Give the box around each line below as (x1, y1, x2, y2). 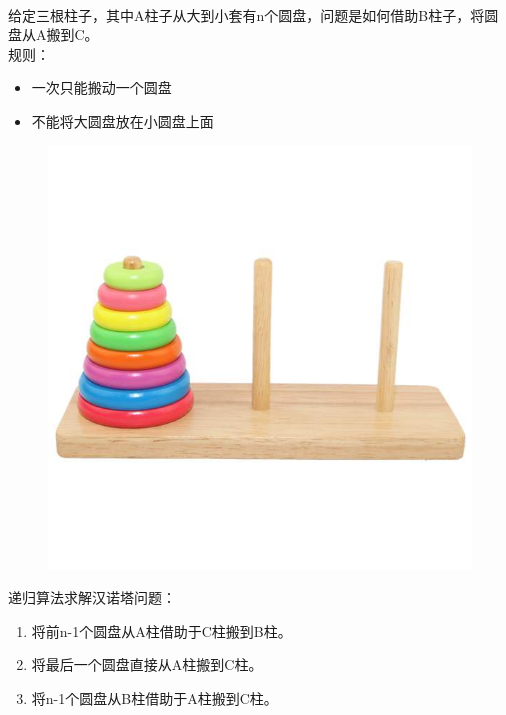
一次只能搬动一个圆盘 (31, 77, 172, 98)
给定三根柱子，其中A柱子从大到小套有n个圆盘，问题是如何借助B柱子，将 (8, 4, 485, 25)
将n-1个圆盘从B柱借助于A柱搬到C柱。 (31, 687, 278, 708)
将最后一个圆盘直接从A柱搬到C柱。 (31, 654, 263, 675)
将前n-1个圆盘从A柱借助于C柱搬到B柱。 (31, 620, 292, 641)
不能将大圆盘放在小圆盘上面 (31, 110, 214, 131)
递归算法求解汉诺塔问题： (8, 587, 176, 608)
